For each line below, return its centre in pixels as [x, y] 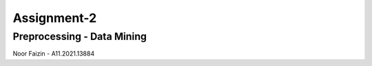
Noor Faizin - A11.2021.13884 [54, 54]
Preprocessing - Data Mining [80, 36]
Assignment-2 [55, 18]
